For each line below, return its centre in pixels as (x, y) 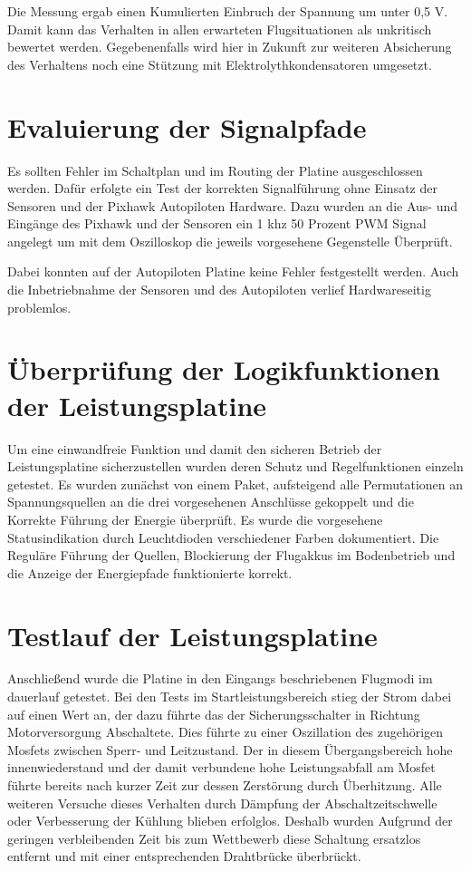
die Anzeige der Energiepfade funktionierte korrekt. (150, 572)
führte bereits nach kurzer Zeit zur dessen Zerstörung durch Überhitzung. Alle (225, 785)
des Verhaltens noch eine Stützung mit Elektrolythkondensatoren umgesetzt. (220, 64)
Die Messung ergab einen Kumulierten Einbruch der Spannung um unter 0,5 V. (228, 11)
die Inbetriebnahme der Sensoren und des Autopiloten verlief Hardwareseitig (219, 290)
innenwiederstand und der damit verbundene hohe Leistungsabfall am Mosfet (221, 767)
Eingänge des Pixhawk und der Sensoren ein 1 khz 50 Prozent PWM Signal (217, 223)
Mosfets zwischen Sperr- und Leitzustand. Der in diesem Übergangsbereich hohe (230, 749)
